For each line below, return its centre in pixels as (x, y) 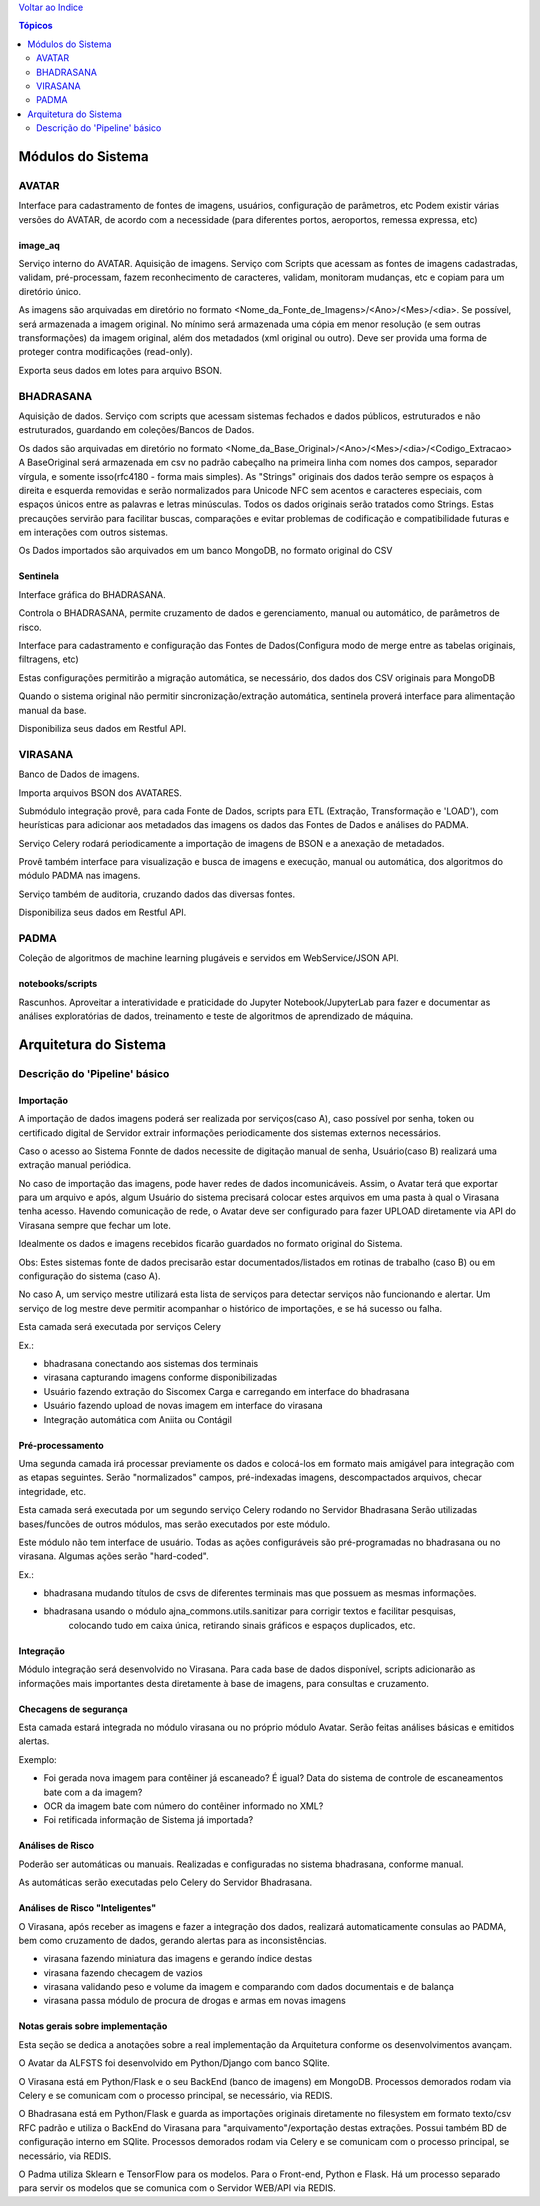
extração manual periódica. (75, 1165)
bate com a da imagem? (93, 1792)
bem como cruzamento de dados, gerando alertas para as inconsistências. (172, 1940)
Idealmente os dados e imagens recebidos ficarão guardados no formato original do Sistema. (210, 1244)
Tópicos (36, 26)
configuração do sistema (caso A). (89, 1276)
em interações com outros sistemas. (93, 532)
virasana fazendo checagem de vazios (123, 1972)
